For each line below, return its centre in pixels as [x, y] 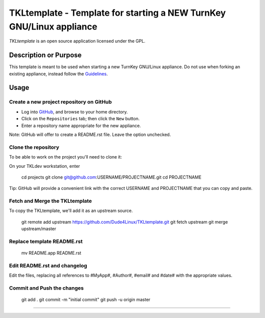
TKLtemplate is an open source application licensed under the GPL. [77, 41]
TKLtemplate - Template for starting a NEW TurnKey [117, 13]
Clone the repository [34, 147]
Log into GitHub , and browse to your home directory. [75, 112]
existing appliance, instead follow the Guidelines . [58, 74]
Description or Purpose [45, 55]
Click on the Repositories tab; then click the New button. [80, 119]
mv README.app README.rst [51, 253]
